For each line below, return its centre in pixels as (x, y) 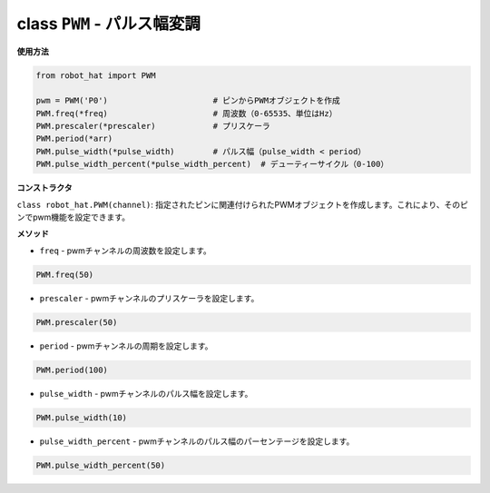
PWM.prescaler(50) (77, 322)
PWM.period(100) (72, 370)
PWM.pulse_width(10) (81, 417)
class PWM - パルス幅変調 (109, 24)
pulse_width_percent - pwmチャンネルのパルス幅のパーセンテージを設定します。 (197, 441)
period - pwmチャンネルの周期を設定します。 (126, 346)
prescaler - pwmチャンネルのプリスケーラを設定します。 (149, 298)
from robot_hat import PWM (96, 75)
